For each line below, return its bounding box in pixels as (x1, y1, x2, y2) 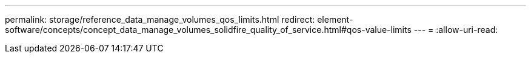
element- (317, 14, 353, 25)
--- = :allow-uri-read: (413, 25, 498, 35)
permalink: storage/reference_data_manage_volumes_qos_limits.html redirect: (5, 14, 315, 25)
